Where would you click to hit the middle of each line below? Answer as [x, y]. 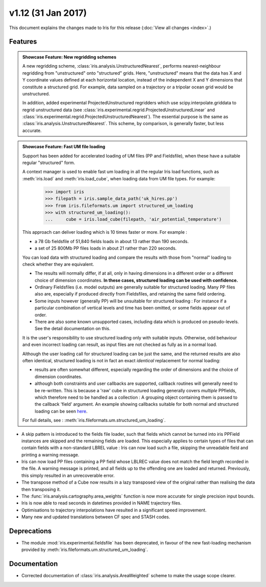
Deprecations [30, 531]
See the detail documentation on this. [73, 329]
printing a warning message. [50, 455]
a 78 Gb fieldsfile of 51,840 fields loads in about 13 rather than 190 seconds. [112, 241]
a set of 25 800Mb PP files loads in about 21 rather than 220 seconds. [106, 248]
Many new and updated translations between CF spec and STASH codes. [96, 517]
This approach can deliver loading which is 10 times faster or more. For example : [105, 232]
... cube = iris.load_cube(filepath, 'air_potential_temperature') [133, 219]
